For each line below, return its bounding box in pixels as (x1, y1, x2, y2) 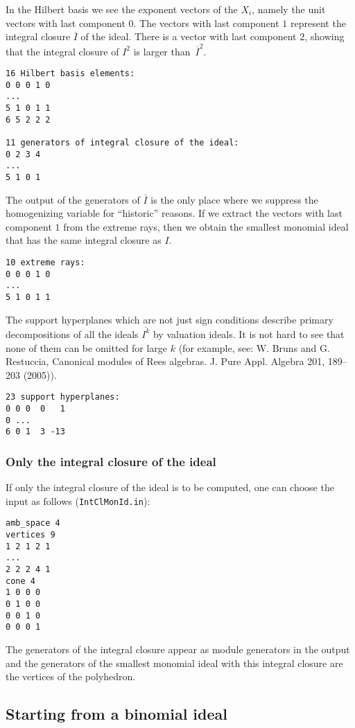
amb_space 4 (6, 518, 60, 529)
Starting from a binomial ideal (6, 703, 227, 725)
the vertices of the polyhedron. (6, 669, 136, 684)
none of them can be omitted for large (6, 340, 168, 355)
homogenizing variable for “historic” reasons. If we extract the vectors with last (6, 206, 343, 220)
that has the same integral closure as (6, 233, 162, 247)
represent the (291, 15, 346, 30)
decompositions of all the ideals (6, 326, 139, 341)
